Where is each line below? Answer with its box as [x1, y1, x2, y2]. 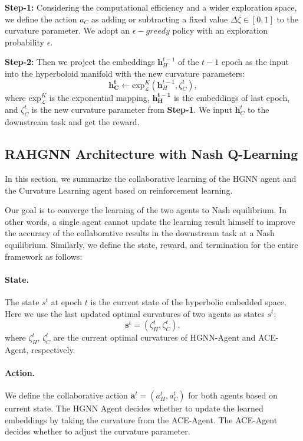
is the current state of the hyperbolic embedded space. [90, 295, 286, 308]
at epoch [51, 295, 83, 308]
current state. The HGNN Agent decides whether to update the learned [5, 402, 264, 414]
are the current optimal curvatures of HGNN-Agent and [53, 331, 256, 344]
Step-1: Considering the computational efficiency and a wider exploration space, [5, 1, 297, 13]
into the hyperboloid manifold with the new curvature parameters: [5, 67, 245, 79]
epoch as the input [221, 55, 289, 68]
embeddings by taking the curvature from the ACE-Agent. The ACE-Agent [5, 413, 278, 426]
